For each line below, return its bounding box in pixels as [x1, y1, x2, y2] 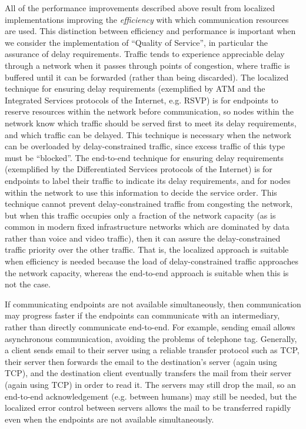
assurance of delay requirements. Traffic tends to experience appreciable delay [5, 48, 285, 60]
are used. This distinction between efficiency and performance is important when [5, 25, 296, 37]
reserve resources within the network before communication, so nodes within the [5, 105, 294, 118]
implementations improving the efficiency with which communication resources [5, 13, 289, 25]
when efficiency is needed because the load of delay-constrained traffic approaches [5, 255, 298, 267]
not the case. [5, 278, 51, 290]
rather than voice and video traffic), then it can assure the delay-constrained [5, 232, 281, 244]
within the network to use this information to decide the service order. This [5, 186, 277, 198]
